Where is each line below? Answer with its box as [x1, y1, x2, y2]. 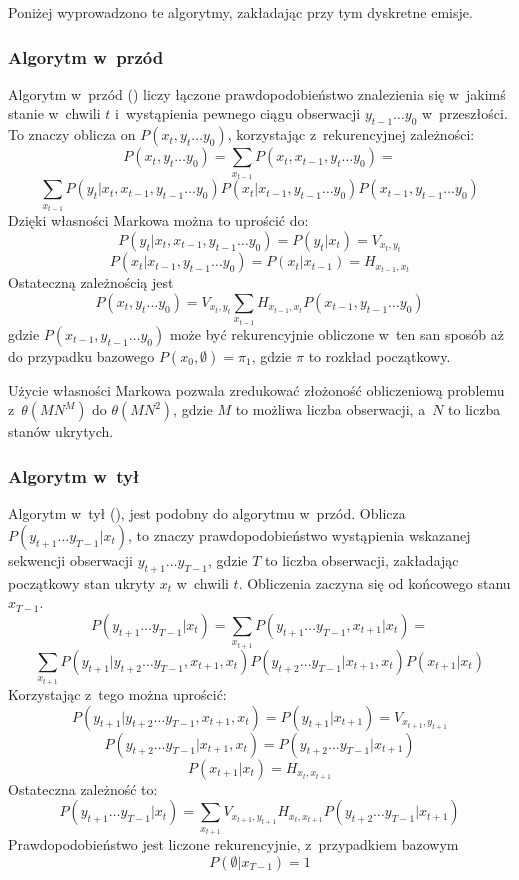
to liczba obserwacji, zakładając [265, 549, 459, 570]
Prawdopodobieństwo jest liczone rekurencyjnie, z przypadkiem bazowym [8, 834, 459, 855]
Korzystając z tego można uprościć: [8, 683, 227, 704]
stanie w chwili [8, 103, 101, 124]
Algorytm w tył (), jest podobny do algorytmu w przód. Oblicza [8, 503, 406, 524]
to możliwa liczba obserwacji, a [235, 399, 426, 420]
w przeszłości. [422, 103, 508, 124]
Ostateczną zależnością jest [8, 272, 174, 293]
